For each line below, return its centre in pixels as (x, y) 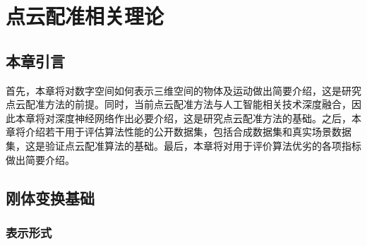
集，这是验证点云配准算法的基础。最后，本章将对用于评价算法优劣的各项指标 (183, 145)
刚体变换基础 (50, 197)
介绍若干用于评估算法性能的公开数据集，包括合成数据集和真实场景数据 (188, 132)
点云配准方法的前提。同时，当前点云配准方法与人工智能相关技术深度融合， (179, 104)
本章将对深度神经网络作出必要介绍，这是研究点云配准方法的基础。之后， (183, 118)
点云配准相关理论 (85, 16)
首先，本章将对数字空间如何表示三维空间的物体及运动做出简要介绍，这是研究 (183, 90)
